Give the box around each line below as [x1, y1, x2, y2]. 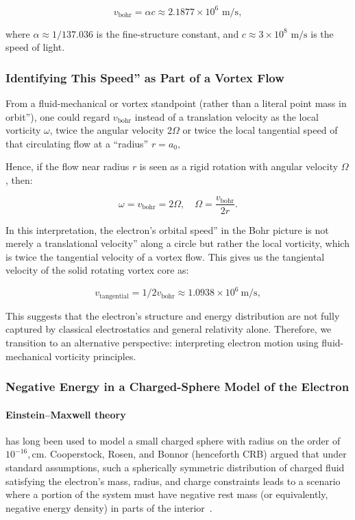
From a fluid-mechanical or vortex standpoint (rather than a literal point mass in [5, 95, 347, 110]
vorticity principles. [54, 348, 136, 363]
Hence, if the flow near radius [5, 159, 130, 174]
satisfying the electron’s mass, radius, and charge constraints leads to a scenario [5, 473, 341, 488]
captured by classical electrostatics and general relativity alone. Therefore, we [5, 322, 332, 336]
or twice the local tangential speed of [182, 123, 338, 137]
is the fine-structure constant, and [96, 26, 239, 40]
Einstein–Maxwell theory [5, 407, 126, 421]
